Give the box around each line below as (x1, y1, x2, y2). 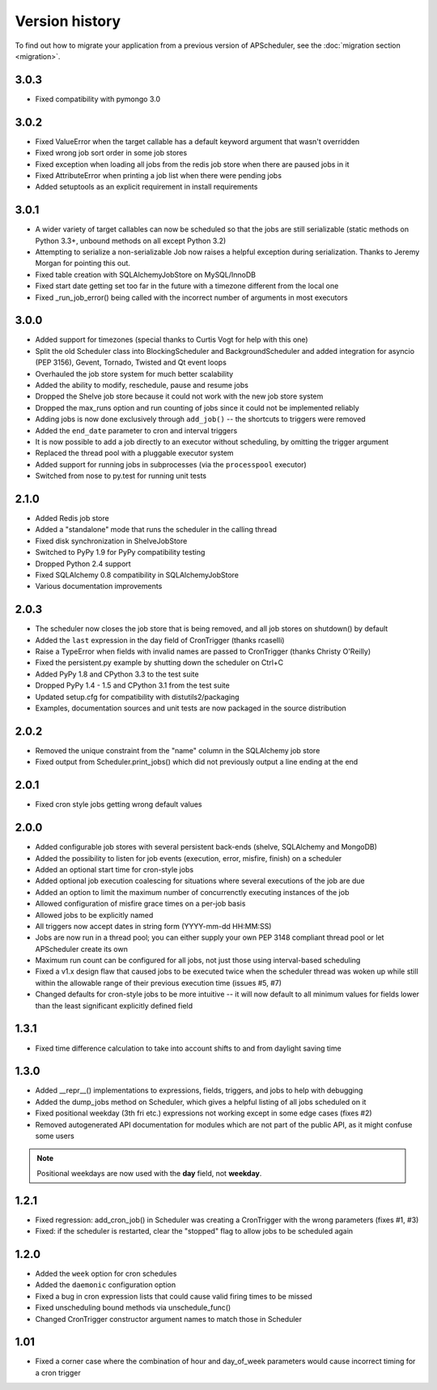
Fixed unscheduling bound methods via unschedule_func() (35, 1303, 231, 1312)
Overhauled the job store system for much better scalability (35, 369, 234, 378)
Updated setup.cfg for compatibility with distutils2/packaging (35, 692, 240, 701)
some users (35, 1131, 74, 1141)
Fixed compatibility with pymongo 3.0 (35, 94, 161, 104)
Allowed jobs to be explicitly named (35, 910, 154, 919)
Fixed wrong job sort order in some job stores (35, 148, 188, 158)
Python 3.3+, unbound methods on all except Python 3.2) (35, 236, 227, 245)
